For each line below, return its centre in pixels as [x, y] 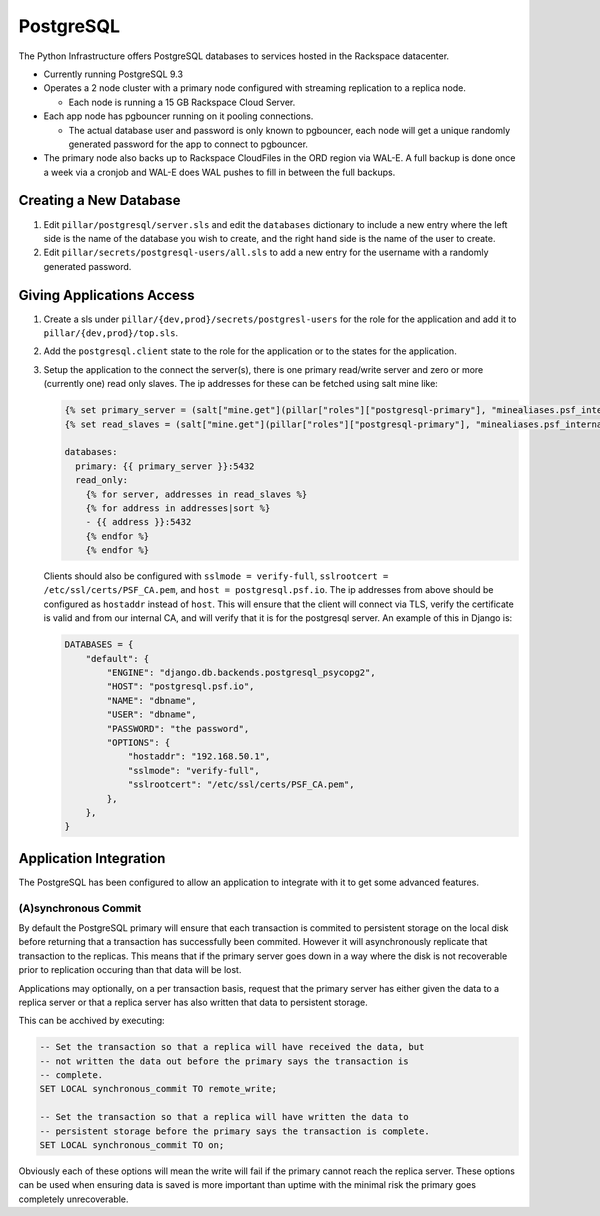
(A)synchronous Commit [80, 908]
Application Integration [92, 858]
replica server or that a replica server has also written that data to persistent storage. [193, 1002]
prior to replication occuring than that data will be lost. [130, 970]
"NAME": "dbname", [151, 700]
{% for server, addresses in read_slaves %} [196, 494]
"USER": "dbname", [151, 714]
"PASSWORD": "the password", [178, 728]
